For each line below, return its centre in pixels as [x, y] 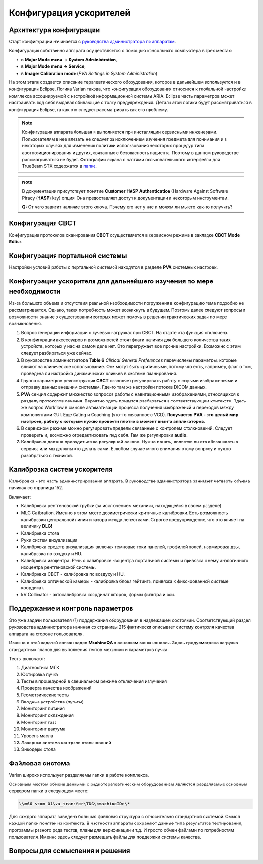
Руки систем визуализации [49, 540]
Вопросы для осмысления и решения [69, 851]
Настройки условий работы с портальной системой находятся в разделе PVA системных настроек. [113, 267]
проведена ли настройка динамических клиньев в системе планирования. [99, 374]
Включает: [20, 497]
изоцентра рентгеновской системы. [59, 567]
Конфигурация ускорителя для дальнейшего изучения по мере [111, 281]
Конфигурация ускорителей [70, 13]
